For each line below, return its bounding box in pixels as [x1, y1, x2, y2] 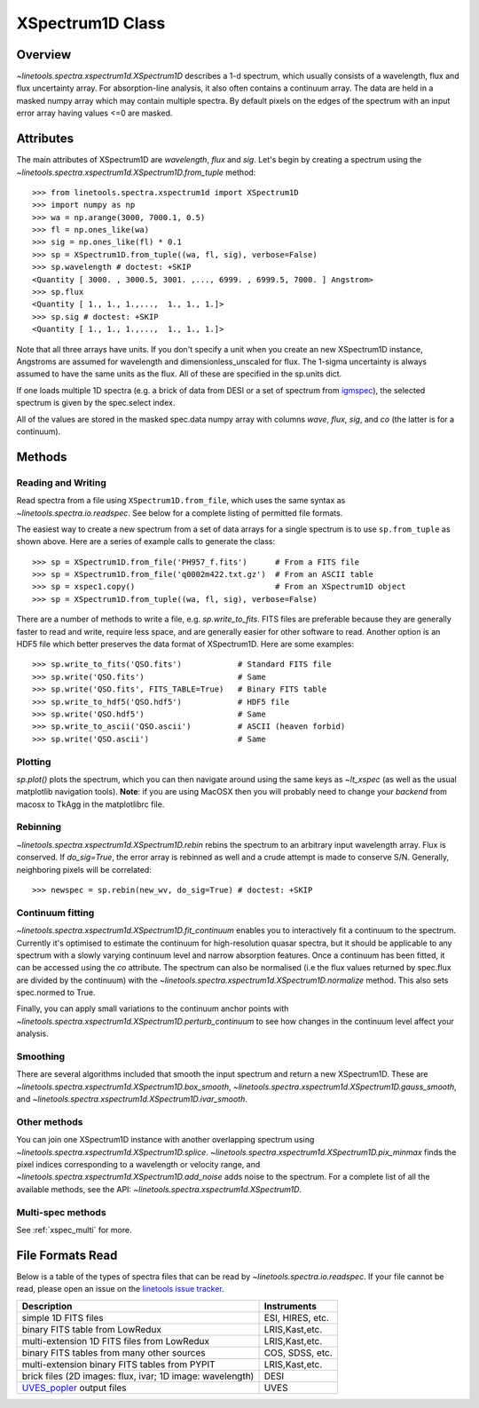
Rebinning [16, 821, 62, 834]
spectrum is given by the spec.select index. [16, 398, 176, 408]
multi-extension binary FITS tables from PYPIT [21, 1358, 216, 1371]
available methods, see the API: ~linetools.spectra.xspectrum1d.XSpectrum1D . [16, 1183, 302, 1194]
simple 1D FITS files [21, 1311, 104, 1324]
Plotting [16, 755, 51, 768]
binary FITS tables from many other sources [21, 1346, 206, 1358]
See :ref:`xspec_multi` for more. [16, 1225, 132, 1236]
